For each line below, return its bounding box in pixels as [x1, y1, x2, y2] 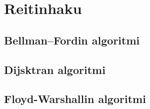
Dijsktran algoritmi [4, 61, 105, 77]
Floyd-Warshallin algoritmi [4, 91, 146, 106]
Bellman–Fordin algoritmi [4, 32, 140, 47]
